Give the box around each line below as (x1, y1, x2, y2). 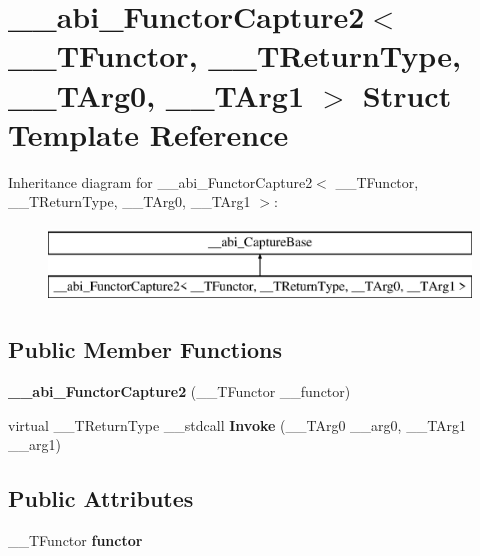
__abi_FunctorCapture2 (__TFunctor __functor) (8, 381, 351, 402)
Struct (362, 74, 452, 115)
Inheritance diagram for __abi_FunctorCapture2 (8, 171, 313, 192)
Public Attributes (8, 483, 194, 514)
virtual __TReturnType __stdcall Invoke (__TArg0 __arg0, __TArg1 (8, 414, 467, 435)
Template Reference (8, 113, 289, 154)
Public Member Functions (8, 334, 282, 365)
